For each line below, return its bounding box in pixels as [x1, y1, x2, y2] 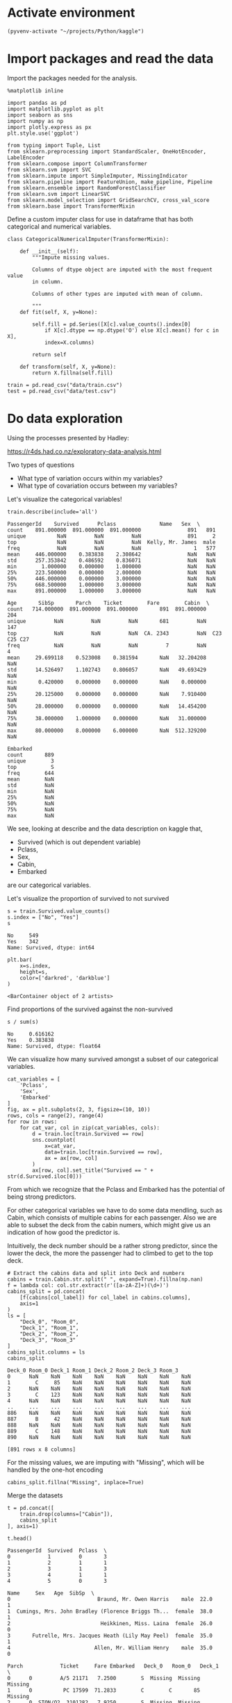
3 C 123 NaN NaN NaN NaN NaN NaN [7, 1391, 191, 1398]
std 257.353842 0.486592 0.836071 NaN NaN [7, 557, 216, 564]
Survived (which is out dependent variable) [17, 838, 141, 846]
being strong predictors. [7, 1193, 76, 1201]
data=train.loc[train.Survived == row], [44, 1148, 163, 1156]
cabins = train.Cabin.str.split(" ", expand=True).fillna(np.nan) [7, 1276, 204, 1283]
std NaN [7, 781, 54, 789]
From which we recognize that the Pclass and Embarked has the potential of [7, 1185, 226, 1193]
